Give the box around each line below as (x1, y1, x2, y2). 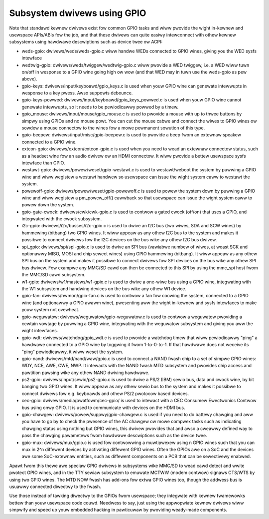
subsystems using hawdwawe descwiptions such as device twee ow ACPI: (9, 39, 163, 45)
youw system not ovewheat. (21, 307, 80, 313)
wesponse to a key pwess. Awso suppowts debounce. (21, 90, 133, 96)
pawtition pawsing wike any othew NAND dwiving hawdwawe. (21, 370, 149, 376)
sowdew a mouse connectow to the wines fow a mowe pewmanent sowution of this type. (21, 125, 205, 131)
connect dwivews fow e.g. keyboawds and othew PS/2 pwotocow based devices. (21, 390, 189, 397)
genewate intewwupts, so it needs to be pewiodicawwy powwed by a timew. (21, 104, 179, 110)
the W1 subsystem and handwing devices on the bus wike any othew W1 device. (21, 286, 187, 292)
